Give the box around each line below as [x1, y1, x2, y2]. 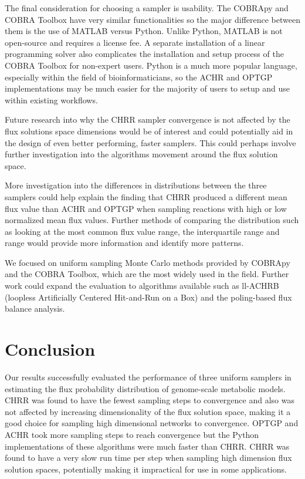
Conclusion [5, 337, 96, 361]
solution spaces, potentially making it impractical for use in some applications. [5, 463, 287, 475]
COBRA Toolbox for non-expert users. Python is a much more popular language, [5, 59, 297, 71]
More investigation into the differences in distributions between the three [5, 179, 267, 191]
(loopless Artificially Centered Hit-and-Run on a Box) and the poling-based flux [5, 291, 292, 303]
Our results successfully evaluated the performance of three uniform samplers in [5, 370, 292, 383]
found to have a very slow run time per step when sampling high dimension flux [5, 451, 292, 464]
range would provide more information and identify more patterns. [5, 237, 244, 249]
